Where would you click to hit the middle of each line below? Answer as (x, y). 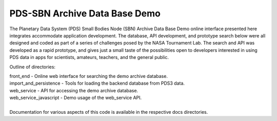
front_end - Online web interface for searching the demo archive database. (88, 76)
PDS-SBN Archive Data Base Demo (85, 13)
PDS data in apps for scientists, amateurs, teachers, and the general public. (89, 57)
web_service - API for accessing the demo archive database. (74, 90)
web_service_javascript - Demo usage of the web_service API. (76, 98)
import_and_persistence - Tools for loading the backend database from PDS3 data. (97, 83)
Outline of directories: (33, 67)
